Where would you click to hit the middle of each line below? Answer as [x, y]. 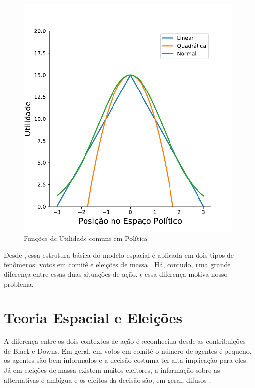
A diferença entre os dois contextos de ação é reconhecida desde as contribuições [125, 341]
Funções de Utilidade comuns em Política [86, 238]
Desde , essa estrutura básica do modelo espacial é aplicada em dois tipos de [119, 254]
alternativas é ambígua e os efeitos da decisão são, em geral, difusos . [108, 379]
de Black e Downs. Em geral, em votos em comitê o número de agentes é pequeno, [128, 350]
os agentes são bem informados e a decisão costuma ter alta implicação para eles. [126, 360]
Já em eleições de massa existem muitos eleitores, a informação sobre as [112, 370]
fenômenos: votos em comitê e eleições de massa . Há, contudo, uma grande [117, 264]
